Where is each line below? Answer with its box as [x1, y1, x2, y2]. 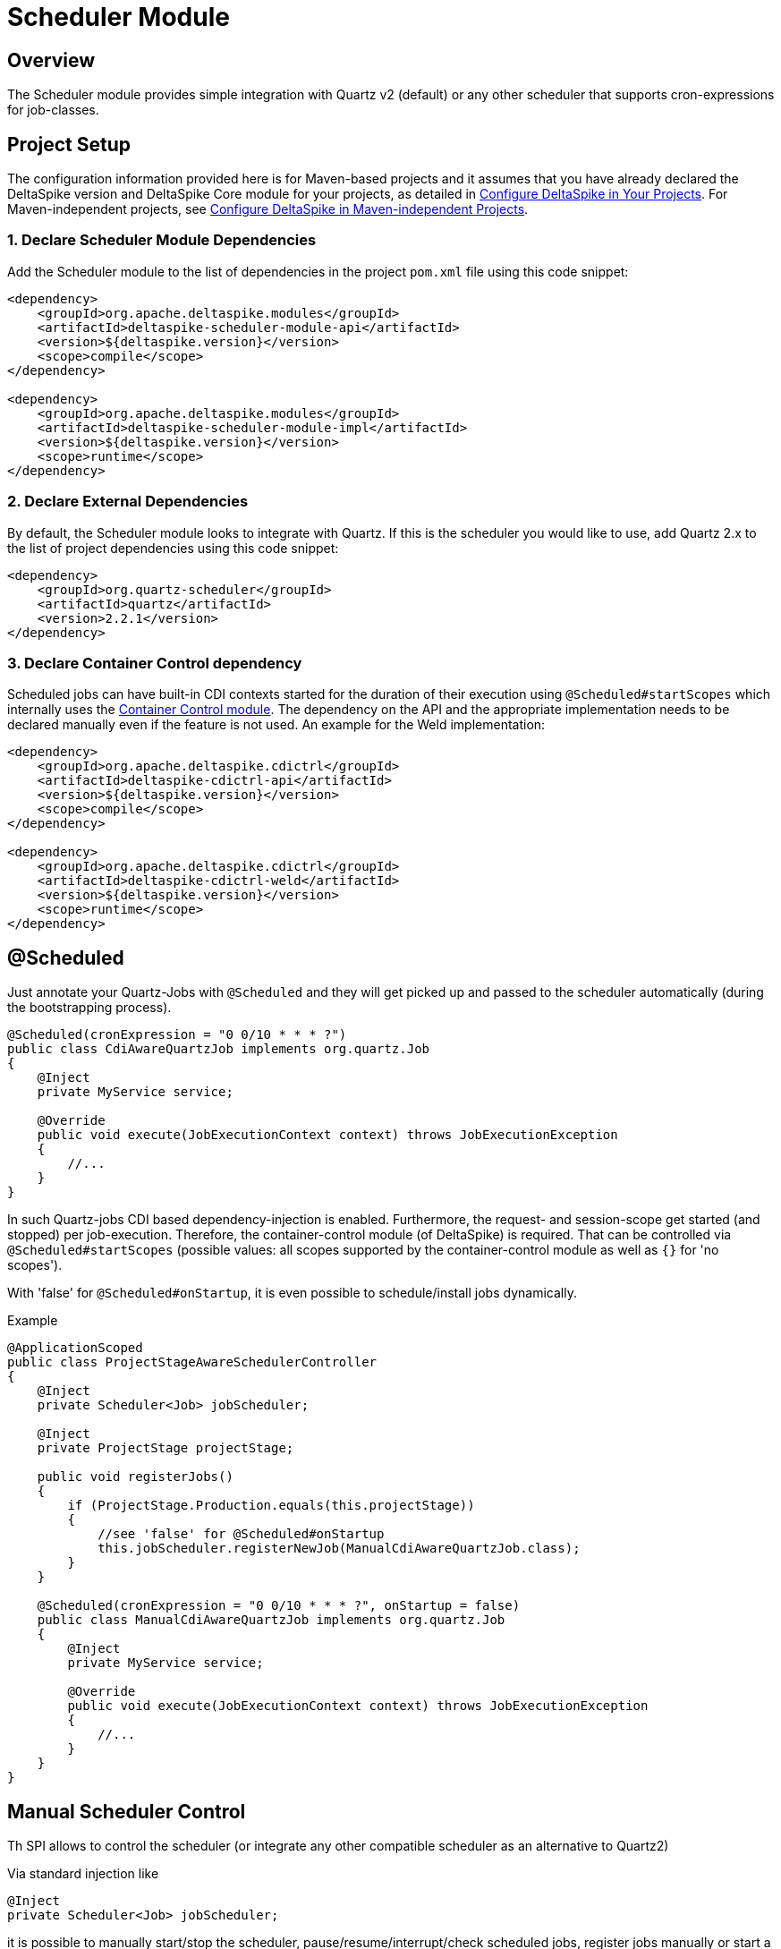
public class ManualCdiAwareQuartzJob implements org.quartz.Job [37, 1613, 505, 1628]
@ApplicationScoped [7, 1340, 143, 1356]
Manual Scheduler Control [7, 1800, 246, 1823]
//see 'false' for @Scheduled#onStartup [98, 1527, 385, 1542]
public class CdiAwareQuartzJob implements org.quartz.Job [7, 1042, 430, 1057]
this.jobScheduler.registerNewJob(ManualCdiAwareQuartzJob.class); [98, 1541, 581, 1556]
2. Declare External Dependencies [7, 492, 249, 511]
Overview [7, 48, 96, 72]
